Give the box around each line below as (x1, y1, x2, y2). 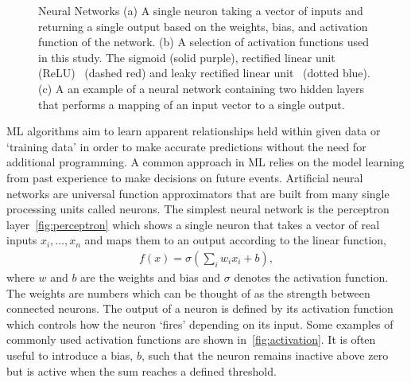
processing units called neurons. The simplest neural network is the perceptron (6, 201, 390, 217)
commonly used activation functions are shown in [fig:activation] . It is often (6, 331, 376, 348)
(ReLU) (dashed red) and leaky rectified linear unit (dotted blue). (38, 64, 370, 81)
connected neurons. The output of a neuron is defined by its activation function (6, 300, 394, 317)
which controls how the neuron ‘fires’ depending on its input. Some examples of (6, 315, 394, 332)
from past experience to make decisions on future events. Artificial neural (6, 169, 363, 185)
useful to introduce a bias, (6, 346, 134, 363)
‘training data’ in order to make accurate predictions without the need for (6, 138, 366, 154)
